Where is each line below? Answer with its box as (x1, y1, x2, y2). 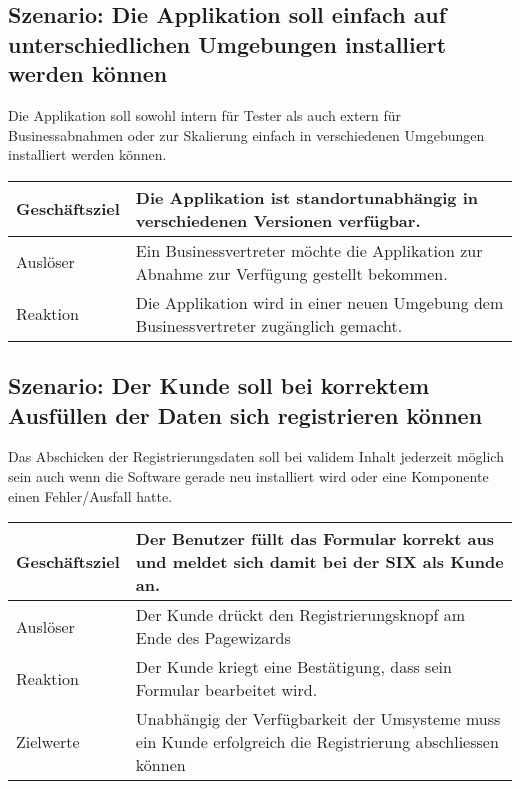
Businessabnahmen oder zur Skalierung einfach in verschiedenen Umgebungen (8, 124, 485, 145)
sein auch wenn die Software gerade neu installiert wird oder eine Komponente (8, 465, 489, 486)
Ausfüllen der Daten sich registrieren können (8, 399, 483, 430)
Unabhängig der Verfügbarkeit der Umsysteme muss (135, 707, 501, 731)
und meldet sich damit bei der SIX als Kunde (135, 550, 504, 574)
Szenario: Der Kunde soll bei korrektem (8, 370, 430, 401)
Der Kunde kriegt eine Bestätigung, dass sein (135, 655, 452, 679)
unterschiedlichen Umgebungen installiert (8, 28, 447, 59)
